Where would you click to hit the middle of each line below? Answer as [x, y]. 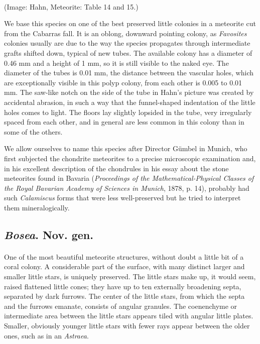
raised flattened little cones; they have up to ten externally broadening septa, [123, 286]
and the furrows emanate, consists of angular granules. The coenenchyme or [121, 306]
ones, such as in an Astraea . [46, 335]
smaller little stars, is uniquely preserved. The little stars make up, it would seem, [130, 276]
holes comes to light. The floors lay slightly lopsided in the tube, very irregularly [128, 112]
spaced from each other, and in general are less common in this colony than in [124, 122]
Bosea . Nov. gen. [49, 234]
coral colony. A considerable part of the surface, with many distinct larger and [124, 266]
